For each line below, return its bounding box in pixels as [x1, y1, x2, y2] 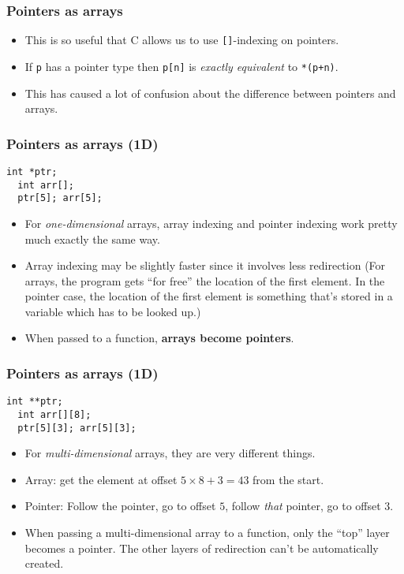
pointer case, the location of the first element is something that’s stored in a [24, 288, 393, 304]
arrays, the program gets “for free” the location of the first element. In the [24, 272, 385, 289]
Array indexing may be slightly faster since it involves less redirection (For [24, 257, 386, 274]
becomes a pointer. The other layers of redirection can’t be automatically [24, 539, 379, 556]
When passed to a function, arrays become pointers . [24, 330, 294, 346]
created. [24, 555, 64, 572]
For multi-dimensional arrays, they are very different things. [24, 445, 316, 461]
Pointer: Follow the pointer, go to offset [24, 498, 216, 514]
